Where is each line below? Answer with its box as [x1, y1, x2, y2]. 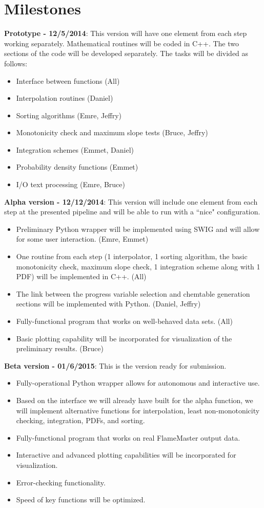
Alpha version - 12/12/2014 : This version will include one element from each [4, 196, 258, 207]
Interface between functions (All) [16, 75, 120, 86]
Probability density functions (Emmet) [16, 161, 138, 172]
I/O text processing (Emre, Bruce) [16, 179, 125, 190]
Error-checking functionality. [16, 477, 106, 487]
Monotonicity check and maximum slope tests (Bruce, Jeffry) [16, 127, 208, 138]
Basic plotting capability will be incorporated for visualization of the [16, 333, 232, 343]
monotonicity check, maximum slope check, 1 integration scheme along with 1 [16, 261, 260, 271]
